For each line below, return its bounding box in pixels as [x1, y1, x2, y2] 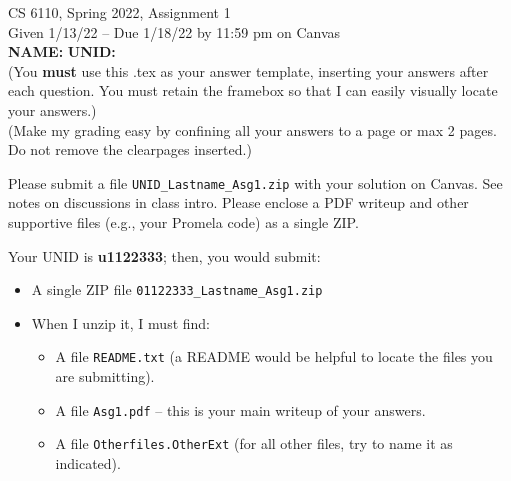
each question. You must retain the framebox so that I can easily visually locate [8, 80, 498, 101]
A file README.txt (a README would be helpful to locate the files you [55, 346, 493, 367]
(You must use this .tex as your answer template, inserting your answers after [8, 60, 489, 81]
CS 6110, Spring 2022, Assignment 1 [8, 2, 231, 22]
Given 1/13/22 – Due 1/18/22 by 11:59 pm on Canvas [8, 21, 341, 42]
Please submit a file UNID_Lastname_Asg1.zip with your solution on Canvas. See [8, 172, 503, 193]
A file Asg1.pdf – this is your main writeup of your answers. [55, 399, 426, 420]
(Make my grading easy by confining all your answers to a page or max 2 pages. [8, 119, 497, 140]
